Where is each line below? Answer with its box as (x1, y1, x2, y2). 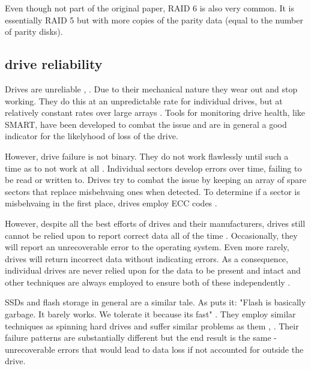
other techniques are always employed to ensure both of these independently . (5, 275, 291, 288)
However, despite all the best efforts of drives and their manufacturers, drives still (5, 217, 306, 229)
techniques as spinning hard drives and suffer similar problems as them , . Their (5, 319, 299, 332)
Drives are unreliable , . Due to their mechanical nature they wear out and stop (5, 82, 298, 95)
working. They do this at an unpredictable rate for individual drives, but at (5, 94, 283, 107)
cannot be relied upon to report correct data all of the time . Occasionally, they (5, 229, 298, 241)
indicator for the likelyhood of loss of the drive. (5, 130, 178, 142)
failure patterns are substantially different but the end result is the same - (5, 331, 277, 344)
